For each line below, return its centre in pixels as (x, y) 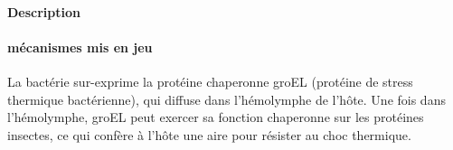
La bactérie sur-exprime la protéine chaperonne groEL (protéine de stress (210, 81)
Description (44, 11)
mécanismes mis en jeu (80, 47)
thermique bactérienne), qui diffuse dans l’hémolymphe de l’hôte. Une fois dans (226, 99)
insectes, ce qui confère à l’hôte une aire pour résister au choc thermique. (209, 134)
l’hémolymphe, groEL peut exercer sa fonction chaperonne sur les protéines (216, 117)
